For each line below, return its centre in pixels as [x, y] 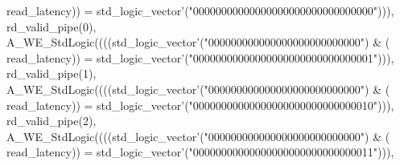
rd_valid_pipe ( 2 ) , [52, 121]
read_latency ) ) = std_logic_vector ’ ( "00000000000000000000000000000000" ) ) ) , [200, 10]
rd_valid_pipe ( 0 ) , [52, 26]
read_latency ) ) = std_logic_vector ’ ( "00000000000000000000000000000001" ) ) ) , [200, 57]
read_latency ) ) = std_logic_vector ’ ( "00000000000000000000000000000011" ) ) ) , [200, 152]
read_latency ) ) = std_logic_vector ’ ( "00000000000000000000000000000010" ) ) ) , [200, 105]
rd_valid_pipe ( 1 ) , [52, 73]
